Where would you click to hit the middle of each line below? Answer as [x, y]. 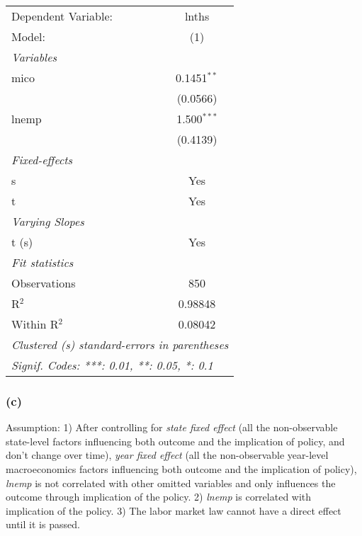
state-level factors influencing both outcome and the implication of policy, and [175, 441]
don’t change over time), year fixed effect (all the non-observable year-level [167, 455]
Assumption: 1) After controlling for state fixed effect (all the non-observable [172, 427]
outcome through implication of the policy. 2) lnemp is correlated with [159, 497]
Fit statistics [43, 262]
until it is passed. [43, 524]
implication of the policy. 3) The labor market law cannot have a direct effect [174, 510]
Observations [44, 283]
